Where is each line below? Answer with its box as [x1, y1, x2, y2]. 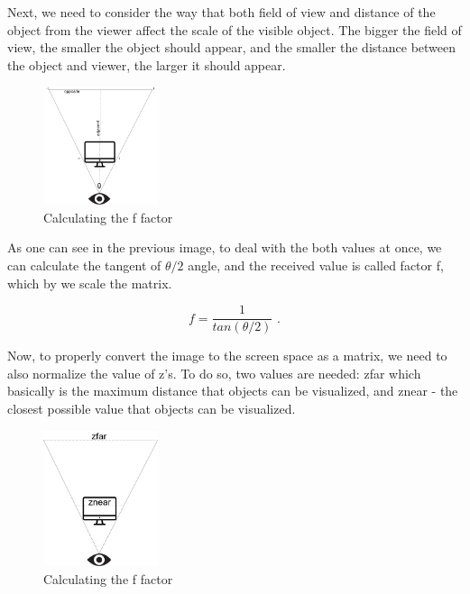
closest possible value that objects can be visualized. [7, 399, 296, 417]
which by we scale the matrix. [7, 273, 172, 292]
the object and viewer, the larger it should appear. [7, 55, 286, 74]
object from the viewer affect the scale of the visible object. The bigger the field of [7, 20, 462, 39]
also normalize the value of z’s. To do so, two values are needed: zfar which [7, 363, 421, 382]
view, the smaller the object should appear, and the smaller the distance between [7, 38, 456, 57]
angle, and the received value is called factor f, [188, 255, 444, 274]
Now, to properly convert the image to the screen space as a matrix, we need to [7, 346, 447, 365]
